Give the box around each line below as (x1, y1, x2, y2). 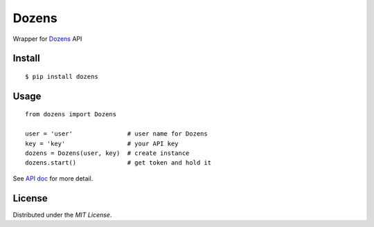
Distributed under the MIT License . (12, 210, 112, 219)
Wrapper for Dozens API (12, 35, 82, 43)
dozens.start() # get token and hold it (25, 159, 211, 167)
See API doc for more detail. (12, 174, 93, 183)
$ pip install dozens (25, 73, 98, 80)
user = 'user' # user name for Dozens (25, 130, 208, 138)
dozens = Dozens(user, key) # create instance (25, 149, 190, 157)
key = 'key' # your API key (25, 139, 179, 147)
